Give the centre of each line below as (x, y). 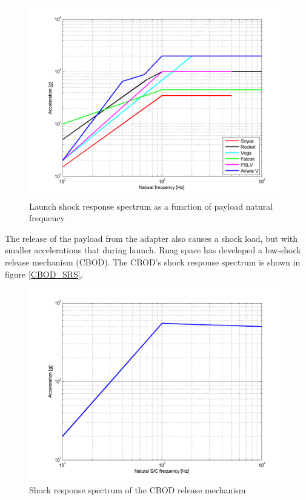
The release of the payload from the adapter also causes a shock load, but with (151, 238)
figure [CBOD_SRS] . (44, 274)
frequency (47, 218)
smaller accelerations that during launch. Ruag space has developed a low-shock (153, 250)
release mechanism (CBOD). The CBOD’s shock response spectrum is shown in (153, 262)
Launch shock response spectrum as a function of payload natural (151, 206)
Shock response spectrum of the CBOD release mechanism (138, 489)
